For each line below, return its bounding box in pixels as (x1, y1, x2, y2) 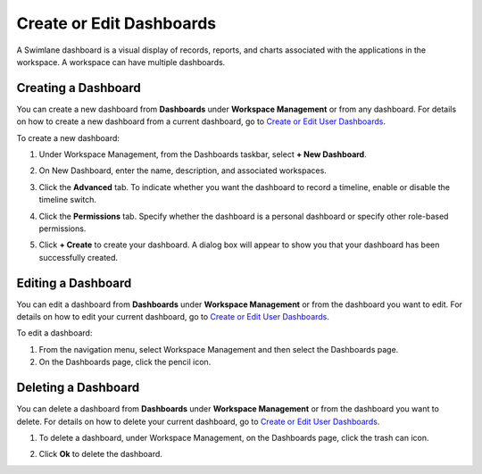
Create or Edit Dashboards (16, 13, 217, 33)
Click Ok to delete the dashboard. (38, 449, 162, 460)
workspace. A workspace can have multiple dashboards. (16, 56, 226, 67)
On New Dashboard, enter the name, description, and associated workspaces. (38, 165, 328, 176)
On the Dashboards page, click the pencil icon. (38, 357, 212, 368)
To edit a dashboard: (16, 328, 93, 338)
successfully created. (38, 252, 119, 262)
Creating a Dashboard (16, 80, 142, 96)
